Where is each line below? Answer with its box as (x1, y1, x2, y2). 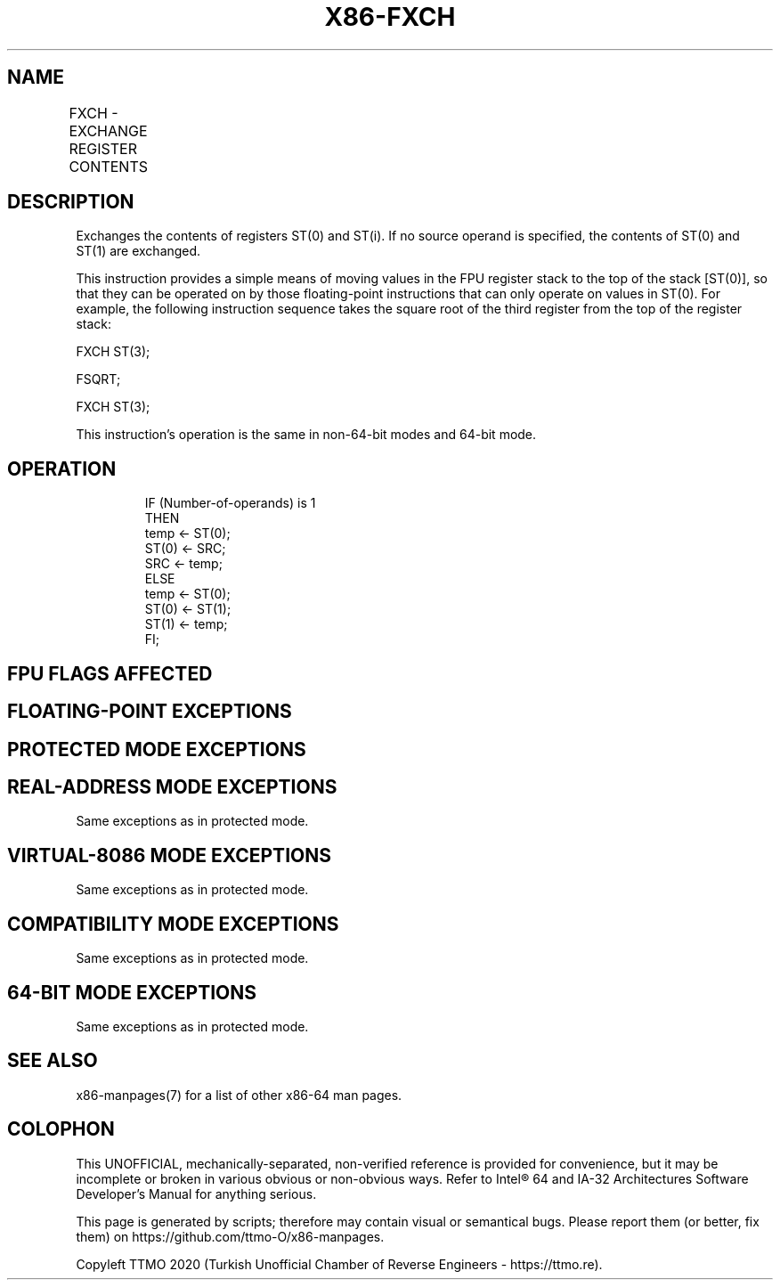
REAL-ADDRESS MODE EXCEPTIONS (7, 775, 337, 798)
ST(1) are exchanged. (76, 243, 201, 259)
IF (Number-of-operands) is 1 (144, 495, 316, 511)
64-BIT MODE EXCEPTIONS (7, 981, 256, 1004)
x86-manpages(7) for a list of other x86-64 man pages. (76, 1087, 402, 1103)
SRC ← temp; (144, 556, 223, 572)
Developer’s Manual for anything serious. (76, 1185, 317, 1201)
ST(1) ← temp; (144, 616, 228, 632)
